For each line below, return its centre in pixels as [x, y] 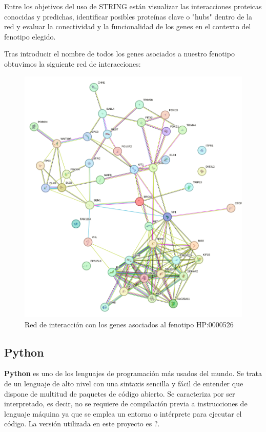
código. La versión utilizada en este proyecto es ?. [82, 424]
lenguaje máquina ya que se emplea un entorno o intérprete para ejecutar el [123, 413]
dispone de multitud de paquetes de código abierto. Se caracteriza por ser [120, 393]
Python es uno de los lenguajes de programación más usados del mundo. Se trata [133, 373]
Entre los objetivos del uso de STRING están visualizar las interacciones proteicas [133, 6]
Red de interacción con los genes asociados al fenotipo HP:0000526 [129, 324]
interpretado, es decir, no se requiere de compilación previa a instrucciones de [126, 404]
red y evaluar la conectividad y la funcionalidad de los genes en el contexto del [128, 26]
